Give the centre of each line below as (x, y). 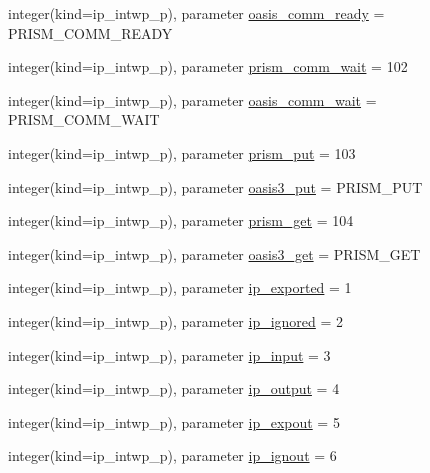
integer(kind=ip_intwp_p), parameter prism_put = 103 (182, 152)
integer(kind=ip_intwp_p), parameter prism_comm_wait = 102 (208, 66)
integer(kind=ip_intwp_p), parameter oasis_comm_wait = (192, 99)
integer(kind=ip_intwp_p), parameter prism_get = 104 (181, 220)
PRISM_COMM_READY (90, 32)
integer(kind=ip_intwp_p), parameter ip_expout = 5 (174, 421)
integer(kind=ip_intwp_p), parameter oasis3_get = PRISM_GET (214, 253)
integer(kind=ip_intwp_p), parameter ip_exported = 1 (180, 287)
